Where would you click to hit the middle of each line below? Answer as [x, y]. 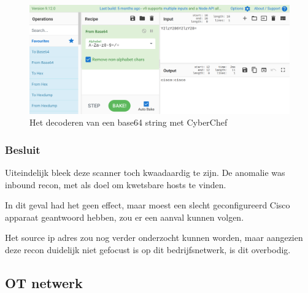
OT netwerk [44, 282]
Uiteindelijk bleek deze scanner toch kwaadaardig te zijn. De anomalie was [145, 173]
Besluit [23, 149]
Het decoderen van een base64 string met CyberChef [129, 122]
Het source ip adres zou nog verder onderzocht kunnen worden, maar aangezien [154, 238]
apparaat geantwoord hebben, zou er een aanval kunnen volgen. [125, 217]
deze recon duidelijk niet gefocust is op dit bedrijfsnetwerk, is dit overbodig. [148, 249]
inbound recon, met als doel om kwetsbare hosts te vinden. [116, 184]
